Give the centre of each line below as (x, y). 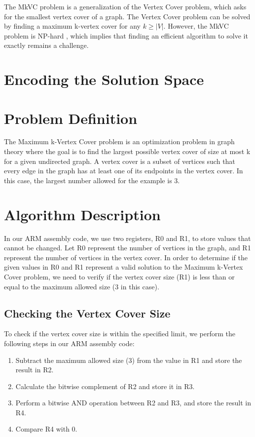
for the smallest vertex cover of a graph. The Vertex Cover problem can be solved (127, 16)
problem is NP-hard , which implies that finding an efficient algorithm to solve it (126, 35)
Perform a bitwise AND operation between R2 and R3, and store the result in (133, 403)
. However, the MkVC (196, 26)
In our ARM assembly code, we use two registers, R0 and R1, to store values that (127, 238)
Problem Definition (71, 118)
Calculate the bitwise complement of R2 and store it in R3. (105, 386)
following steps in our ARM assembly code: (69, 343)
